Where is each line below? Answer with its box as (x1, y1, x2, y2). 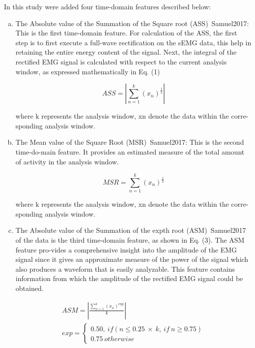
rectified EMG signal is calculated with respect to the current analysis (15, 56, 227, 66)
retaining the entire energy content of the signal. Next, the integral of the (15, 47, 237, 57)
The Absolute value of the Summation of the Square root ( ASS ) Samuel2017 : (15, 18, 249, 28)
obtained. (15, 283, 44, 293)
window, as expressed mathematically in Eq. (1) (15, 66, 160, 76)
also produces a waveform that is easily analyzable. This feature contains (15, 263, 235, 274)
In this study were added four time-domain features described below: (4, 1, 211, 11)
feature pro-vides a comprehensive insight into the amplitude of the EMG (15, 244, 237, 254)
